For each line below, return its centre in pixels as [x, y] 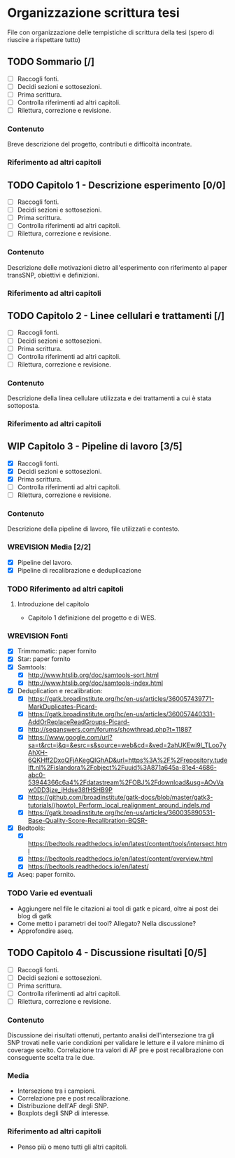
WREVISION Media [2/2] [49, 547]
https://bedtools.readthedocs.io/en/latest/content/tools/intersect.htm [127, 844]
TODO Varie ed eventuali [50, 893]
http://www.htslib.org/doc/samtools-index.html [95, 683]
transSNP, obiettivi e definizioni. [53, 275]
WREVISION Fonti [38, 636]
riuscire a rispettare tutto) [44, 39]
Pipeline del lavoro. [45, 562]
